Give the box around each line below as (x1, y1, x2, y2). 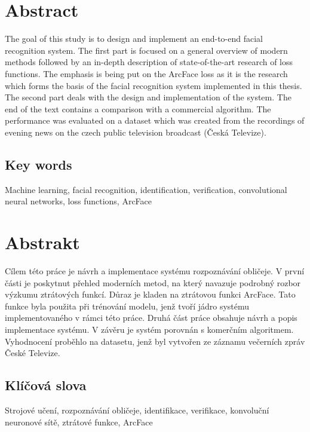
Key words (5, 155, 72, 173)
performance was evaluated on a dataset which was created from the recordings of (5, 114, 305, 127)
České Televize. (5, 347, 60, 359)
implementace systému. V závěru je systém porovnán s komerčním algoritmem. (5, 323, 294, 335)
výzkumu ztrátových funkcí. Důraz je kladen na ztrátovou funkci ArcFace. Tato (5, 288, 296, 301)
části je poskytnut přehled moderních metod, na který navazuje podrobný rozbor (5, 276, 301, 289)
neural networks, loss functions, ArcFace (5, 195, 152, 207)
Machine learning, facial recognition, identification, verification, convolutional (5, 183, 287, 195)
